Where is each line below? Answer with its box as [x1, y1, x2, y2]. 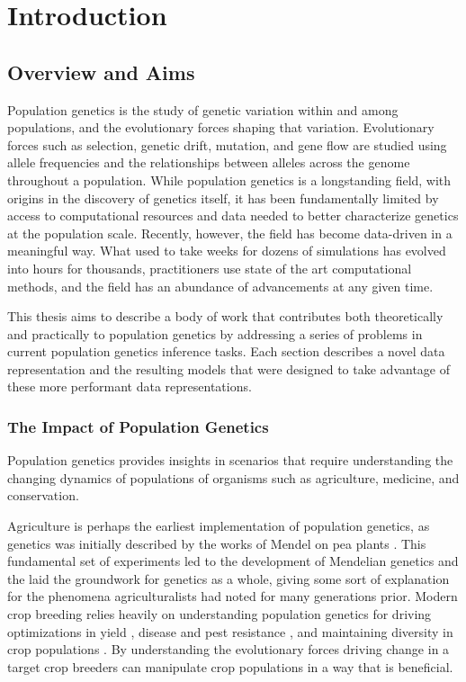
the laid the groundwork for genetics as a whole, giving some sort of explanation [7, 569, 450, 588]
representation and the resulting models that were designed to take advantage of [7, 359, 450, 378]
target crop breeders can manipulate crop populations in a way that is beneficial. [7, 657, 453, 676]
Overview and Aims [7, 58, 195, 85]
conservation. [7, 486, 79, 505]
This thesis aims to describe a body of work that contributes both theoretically [7, 307, 444, 326]
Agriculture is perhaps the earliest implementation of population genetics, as [7, 516, 430, 535]
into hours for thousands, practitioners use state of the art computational [7, 258, 412, 277]
